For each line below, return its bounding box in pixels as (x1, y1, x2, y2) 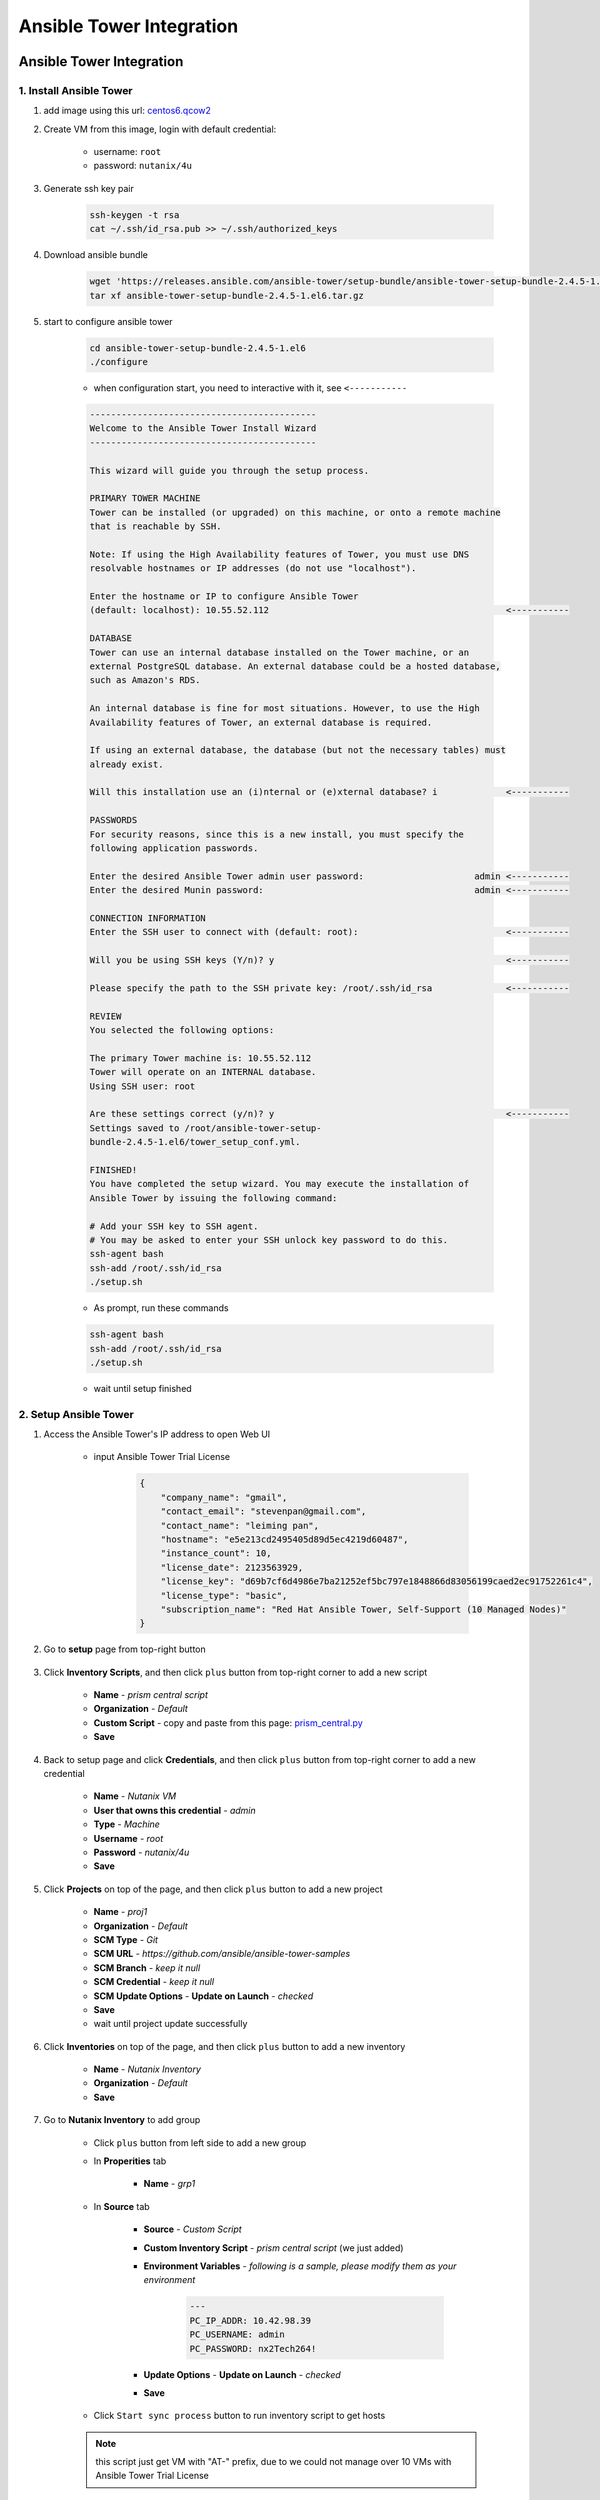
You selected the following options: (89, 1025, 275, 1036)
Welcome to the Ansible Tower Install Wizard (89, 423, 317, 434)
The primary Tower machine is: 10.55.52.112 (89, 1052, 312, 1064)
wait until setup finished (93, 1382, 192, 1394)
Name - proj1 (93, 1906, 148, 1918)
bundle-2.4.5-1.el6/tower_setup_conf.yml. (89, 1136, 301, 1148)
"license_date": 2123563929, (160, 1561, 304, 1573)
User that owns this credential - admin (93, 1804, 256, 1816)
